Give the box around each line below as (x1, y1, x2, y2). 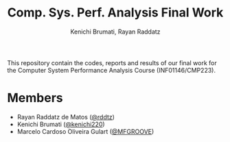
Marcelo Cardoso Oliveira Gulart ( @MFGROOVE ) (16, 127, 154, 135)
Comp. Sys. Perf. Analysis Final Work (7, 5, 224, 21)
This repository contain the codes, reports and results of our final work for (7, 58, 218, 67)
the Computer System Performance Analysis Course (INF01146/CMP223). (7, 66, 216, 74)
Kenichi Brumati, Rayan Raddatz (70, 27, 161, 36)
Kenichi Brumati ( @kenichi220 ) (16, 120, 105, 128)
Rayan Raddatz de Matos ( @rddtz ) (16, 113, 115, 121)
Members (7, 91, 63, 106)
